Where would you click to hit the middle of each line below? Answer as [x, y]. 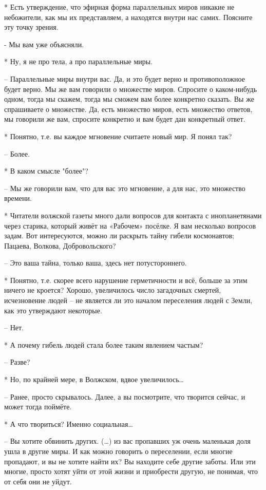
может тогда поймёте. [38, 407]
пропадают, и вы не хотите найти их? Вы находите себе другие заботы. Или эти [130, 461]
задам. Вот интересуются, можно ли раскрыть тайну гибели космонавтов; [119, 235]
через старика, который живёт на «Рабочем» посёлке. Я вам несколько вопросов [130, 225]
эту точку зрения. [31, 27]
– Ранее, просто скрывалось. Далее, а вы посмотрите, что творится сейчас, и [125, 396]
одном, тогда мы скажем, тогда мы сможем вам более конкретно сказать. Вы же [129, 99]
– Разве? [17, 362]
